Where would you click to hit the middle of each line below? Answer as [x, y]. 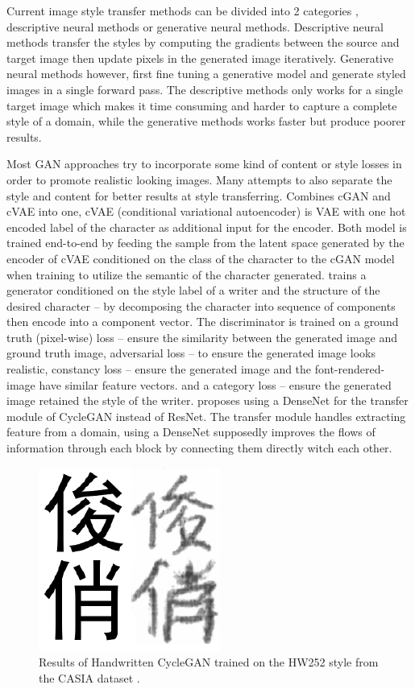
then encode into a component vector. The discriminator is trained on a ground [203, 322]
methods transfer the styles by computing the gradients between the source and [203, 42]
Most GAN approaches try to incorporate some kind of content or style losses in [204, 164]
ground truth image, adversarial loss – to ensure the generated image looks [191, 353]
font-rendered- [350, 369]
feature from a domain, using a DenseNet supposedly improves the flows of [191, 432]
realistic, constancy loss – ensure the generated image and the [159, 369]
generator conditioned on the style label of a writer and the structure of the [193, 290]
